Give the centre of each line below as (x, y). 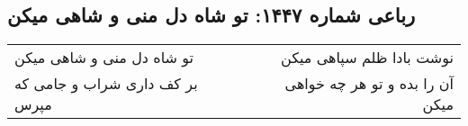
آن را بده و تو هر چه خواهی (369, 84)
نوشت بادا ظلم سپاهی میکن (367, 58)
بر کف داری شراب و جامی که (106, 84)
